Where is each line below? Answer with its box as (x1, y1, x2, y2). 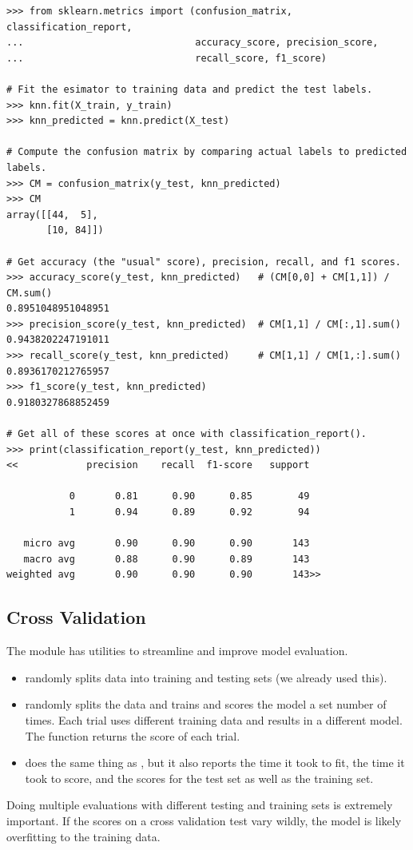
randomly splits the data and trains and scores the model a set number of (25, 696, 387, 713)
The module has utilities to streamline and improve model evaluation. (6, 642, 348, 659)
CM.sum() (6, 287, 53, 299)
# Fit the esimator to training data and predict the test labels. (6, 83, 373, 95)
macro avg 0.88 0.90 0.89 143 (23, 553, 310, 565)
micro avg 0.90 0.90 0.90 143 (23, 538, 310, 550)
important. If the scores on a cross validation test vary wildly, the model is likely (6, 812, 402, 828)
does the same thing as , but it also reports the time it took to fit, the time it (25, 754, 405, 771)
